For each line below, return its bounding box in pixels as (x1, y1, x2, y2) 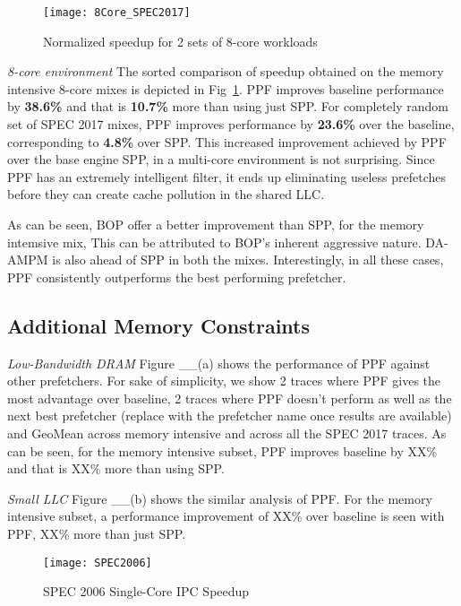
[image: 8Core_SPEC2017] (43, 6, 191, 19)
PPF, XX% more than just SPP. (7, 524, 186, 542)
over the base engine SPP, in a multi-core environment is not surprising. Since (7, 150, 435, 169)
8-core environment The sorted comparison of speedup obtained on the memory (7, 62, 444, 81)
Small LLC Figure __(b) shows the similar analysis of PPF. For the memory (7, 489, 432, 507)
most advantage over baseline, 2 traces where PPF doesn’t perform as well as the (7, 388, 452, 407)
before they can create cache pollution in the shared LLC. (7, 185, 325, 203)
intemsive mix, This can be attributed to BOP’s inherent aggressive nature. (7, 232, 422, 251)
